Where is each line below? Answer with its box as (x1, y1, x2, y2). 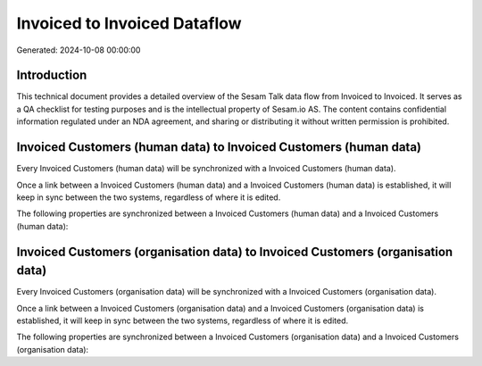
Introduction (16, 68, 87, 83)
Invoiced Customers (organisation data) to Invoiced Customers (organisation (16, 244, 453, 259)
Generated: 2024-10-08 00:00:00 (16, 45, 141, 55)
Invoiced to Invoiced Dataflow (16, 13, 242, 33)
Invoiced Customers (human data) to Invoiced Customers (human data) (16, 139, 421, 155)
